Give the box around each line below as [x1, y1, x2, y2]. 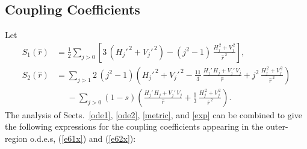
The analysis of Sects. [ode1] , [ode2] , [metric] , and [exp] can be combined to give [5, 108, 302, 121]
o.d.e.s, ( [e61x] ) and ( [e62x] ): [30, 132, 136, 145]
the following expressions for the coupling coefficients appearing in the [5, 120, 264, 133]
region [5, 132, 28, 145]
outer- [266, 120, 288, 133]
